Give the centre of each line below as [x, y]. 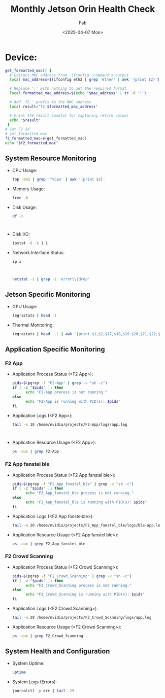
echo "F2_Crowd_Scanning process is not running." [79, 585]
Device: [21, 57]
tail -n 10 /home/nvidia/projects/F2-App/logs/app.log [70, 424]
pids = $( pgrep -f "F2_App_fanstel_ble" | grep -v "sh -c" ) [73, 484]
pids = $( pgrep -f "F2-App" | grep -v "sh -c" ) [60, 383]
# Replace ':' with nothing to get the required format [68, 89]
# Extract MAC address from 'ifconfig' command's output [69, 75]
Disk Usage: [24, 207]
